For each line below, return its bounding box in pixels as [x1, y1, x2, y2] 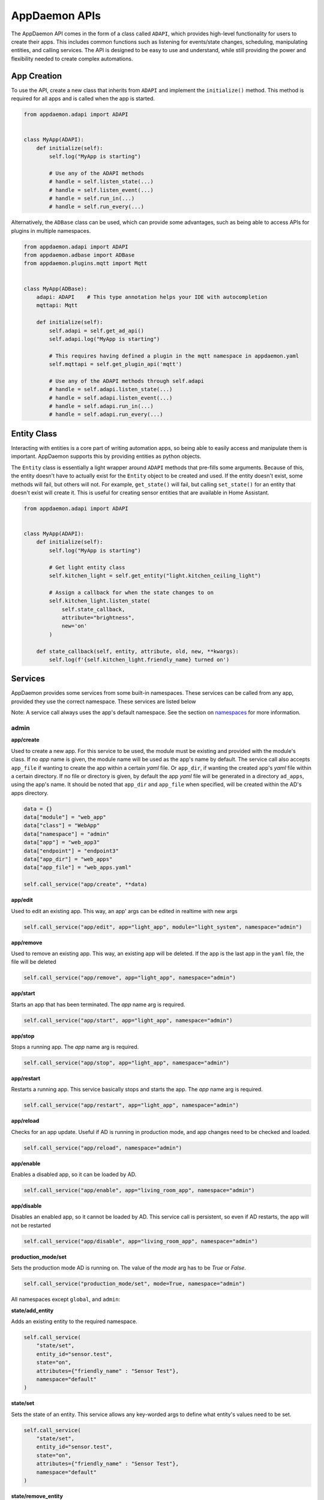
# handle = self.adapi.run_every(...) [49, 411, 163, 418]
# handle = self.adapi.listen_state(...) [49, 386, 173, 393]
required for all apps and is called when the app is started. [11, 95, 155, 102]
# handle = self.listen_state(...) [49, 178, 154, 185]
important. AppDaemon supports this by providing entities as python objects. [11, 453, 202, 460]
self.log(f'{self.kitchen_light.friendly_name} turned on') [49, 656, 230, 663]
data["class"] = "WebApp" [23, 822, 100, 829]
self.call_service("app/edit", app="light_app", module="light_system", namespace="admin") [23, 923, 302, 930]
